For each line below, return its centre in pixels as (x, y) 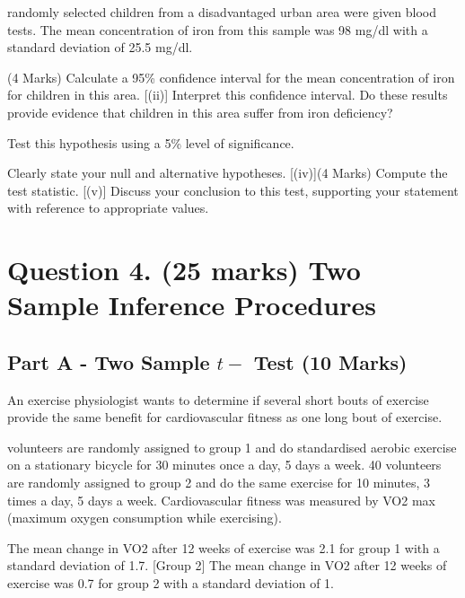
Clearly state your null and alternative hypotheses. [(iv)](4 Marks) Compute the (228, 173)
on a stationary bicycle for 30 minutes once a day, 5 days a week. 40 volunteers (224, 465)
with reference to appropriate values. (108, 208)
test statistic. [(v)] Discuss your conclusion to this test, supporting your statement (233, 190)
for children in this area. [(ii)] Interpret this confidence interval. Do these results (228, 95)
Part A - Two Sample (109, 361)
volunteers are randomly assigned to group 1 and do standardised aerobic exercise (232, 447)
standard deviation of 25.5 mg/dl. (100, 47)
